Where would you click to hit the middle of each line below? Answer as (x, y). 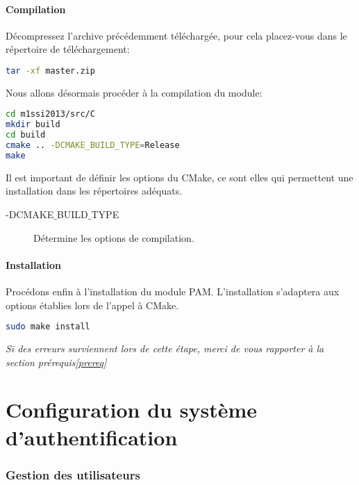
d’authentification (92, 437)
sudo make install (48, 327)
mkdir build (33, 125)
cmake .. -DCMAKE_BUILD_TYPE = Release (93, 146)
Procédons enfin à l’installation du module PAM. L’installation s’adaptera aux (173, 291)
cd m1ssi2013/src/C (50, 114)
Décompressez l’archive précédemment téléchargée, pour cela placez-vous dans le (176, 35)
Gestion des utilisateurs (73, 474)
